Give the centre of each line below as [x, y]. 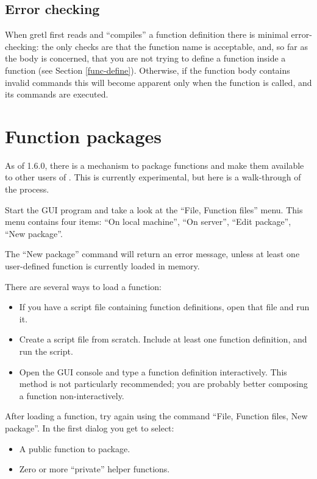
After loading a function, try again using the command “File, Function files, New [156, 416]
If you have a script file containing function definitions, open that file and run [164, 307]
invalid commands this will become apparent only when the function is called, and [158, 82]
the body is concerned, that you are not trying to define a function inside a [145, 58]
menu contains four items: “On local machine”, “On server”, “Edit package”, [148, 222]
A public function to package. [75, 448]
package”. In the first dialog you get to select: [90, 428]
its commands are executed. [57, 94]
